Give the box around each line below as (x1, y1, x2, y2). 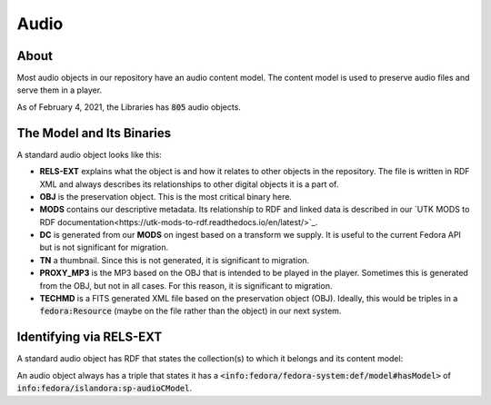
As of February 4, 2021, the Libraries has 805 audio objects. (16, 101, 241, 113)
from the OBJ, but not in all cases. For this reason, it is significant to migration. (39, 280, 333, 291)
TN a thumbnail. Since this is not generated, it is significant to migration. (39, 254, 310, 265)
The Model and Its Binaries (16, 125, 172, 141)
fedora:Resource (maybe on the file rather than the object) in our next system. (39, 305, 342, 317)
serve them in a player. (16, 84, 103, 95)
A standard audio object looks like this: (16, 149, 163, 160)
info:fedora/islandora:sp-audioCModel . (16, 382, 193, 394)
